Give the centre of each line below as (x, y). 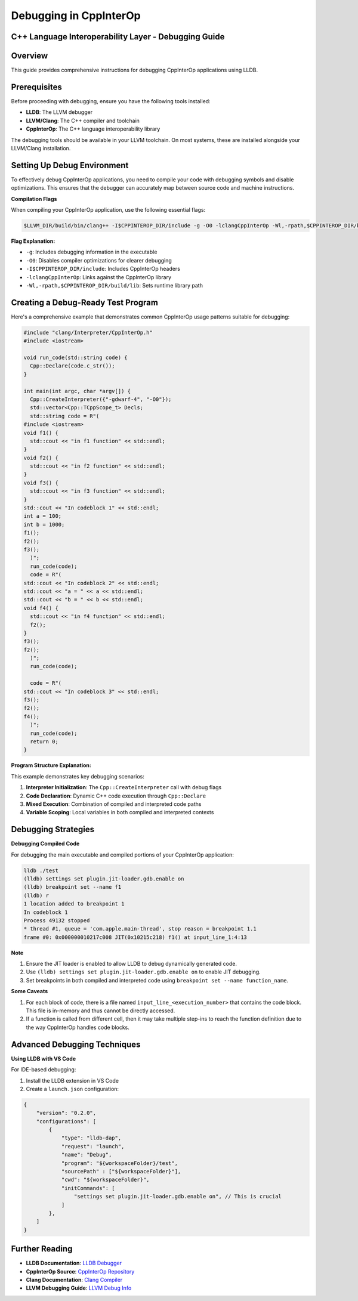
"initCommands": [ (88, 1188)
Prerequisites (36, 87)
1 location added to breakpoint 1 (74, 904)
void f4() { (41, 608)
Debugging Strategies (53, 829)
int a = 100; (43, 516)
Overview (30, 56)
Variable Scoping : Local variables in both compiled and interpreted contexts (120, 812)
